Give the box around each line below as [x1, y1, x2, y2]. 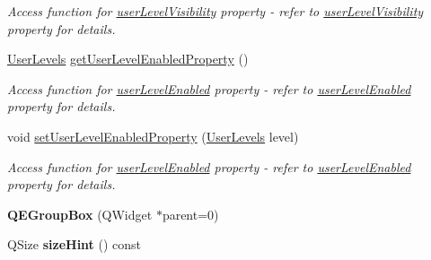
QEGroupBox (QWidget [7, 204, 153, 223]
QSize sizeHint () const [7, 235, 142, 254]
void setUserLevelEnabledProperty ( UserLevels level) [7, 126, 299, 145]
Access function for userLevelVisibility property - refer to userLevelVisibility [7, 2, 424, 20]
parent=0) [162, 204, 219, 223]
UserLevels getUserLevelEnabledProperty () [7, 49, 249, 68]
